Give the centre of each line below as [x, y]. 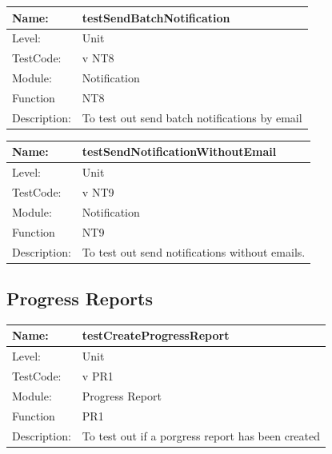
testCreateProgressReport [156, 335]
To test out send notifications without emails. [194, 251]
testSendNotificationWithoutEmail [179, 151]
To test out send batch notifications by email [192, 117]
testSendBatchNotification [156, 17]
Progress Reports [80, 299]
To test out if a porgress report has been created [201, 435]
